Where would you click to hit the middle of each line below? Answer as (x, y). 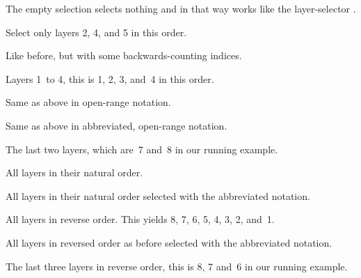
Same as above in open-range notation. (88, 102)
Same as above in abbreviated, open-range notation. (117, 125)
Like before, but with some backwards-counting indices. (124, 55)
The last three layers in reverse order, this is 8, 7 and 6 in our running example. (177, 266)
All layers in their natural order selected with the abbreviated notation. (158, 195)
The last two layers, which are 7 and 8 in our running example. (142, 149)
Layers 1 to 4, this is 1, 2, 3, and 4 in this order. (110, 78)
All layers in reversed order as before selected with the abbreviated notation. (169, 242)
